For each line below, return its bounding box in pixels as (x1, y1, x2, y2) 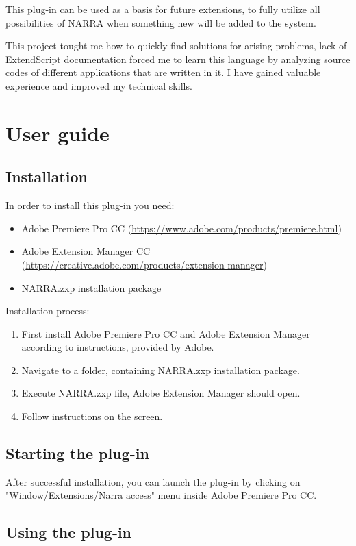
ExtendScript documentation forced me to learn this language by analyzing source (5, 51, 351, 66)
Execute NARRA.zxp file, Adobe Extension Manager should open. (21, 386, 301, 400)
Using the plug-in (5, 521, 132, 543)
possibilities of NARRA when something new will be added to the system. (5, 15, 316, 29)
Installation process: (5, 303, 90, 318)
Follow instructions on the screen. (21, 409, 163, 423)
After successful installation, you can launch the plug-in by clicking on (5, 474, 301, 488)
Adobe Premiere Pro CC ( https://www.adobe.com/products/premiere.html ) (21, 221, 342, 235)
